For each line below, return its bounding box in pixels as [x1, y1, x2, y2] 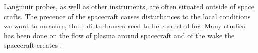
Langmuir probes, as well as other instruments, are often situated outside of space [4, 1, 254, 11]
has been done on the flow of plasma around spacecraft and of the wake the [4, 30, 235, 40]
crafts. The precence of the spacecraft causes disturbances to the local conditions [4, 11, 251, 21]
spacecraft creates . [4, 40, 62, 50]
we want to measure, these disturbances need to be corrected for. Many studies [4, 21, 245, 31]
